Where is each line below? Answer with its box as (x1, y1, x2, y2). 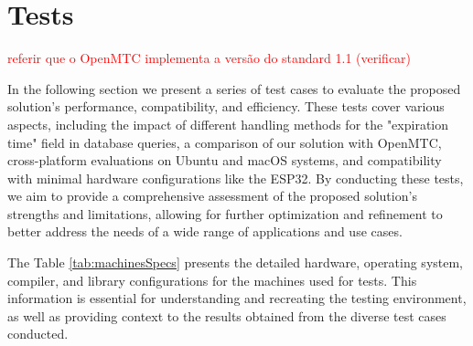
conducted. (7, 324, 69, 343)
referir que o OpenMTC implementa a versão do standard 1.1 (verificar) (7, 48, 412, 68)
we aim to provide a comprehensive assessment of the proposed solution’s (7, 186, 417, 205)
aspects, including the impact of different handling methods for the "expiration (7, 114, 449, 133)
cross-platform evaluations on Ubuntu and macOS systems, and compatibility (7, 151, 442, 170)
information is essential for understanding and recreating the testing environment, (7, 288, 467, 308)
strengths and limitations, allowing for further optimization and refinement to (7, 204, 443, 223)
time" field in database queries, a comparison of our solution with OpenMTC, (7, 132, 442, 152)
